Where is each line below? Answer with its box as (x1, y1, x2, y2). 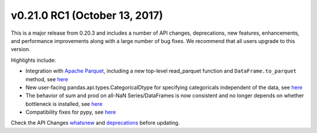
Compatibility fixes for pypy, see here (25, 109, 116, 116)
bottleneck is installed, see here (25, 100, 103, 107)
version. (11, 46, 31, 53)
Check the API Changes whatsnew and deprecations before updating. (11, 119, 180, 127)
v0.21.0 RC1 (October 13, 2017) (11, 9, 163, 22)
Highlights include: (11, 56, 56, 64)
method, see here (25, 75, 69, 82)
